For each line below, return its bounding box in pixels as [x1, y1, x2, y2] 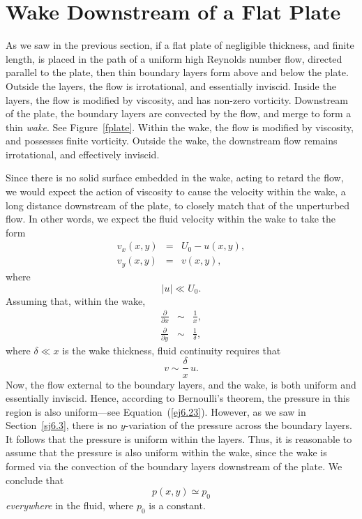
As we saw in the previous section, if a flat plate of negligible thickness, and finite [6, 38, 354, 52]
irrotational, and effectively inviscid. [6, 146, 160, 161]
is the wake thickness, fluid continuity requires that [62, 343, 281, 357]
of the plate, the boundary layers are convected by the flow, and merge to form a [6, 106, 352, 121]
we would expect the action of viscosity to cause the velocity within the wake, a [6, 184, 346, 199]
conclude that [6, 472, 64, 487]
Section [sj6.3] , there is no [6, 418, 118, 433]
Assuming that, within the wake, [6, 293, 146, 308]
